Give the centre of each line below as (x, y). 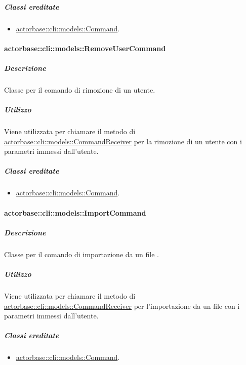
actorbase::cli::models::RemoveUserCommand (85, 48)
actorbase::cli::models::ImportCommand (75, 212)
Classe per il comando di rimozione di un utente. (80, 89)
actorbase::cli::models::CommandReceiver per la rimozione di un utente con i (123, 141)
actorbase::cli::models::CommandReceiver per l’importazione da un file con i (122, 306)
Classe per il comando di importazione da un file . (81, 254)
